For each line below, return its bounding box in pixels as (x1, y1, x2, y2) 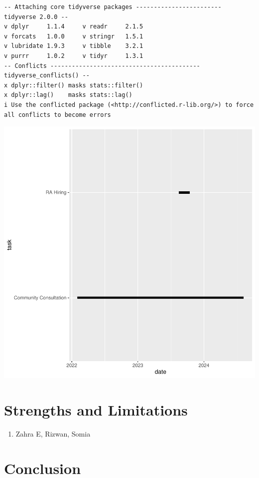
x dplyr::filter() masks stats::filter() (4, 81, 143, 89)
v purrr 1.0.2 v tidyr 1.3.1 (4, 52, 143, 59)
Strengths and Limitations (4, 399, 188, 420)
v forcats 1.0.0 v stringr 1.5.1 (4, 32, 143, 40)
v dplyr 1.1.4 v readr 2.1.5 (4, 23, 143, 30)
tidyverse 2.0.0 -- (4, 13, 68, 20)
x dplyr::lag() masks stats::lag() (4, 91, 132, 99)
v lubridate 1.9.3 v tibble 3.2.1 (4, 42, 143, 50)
